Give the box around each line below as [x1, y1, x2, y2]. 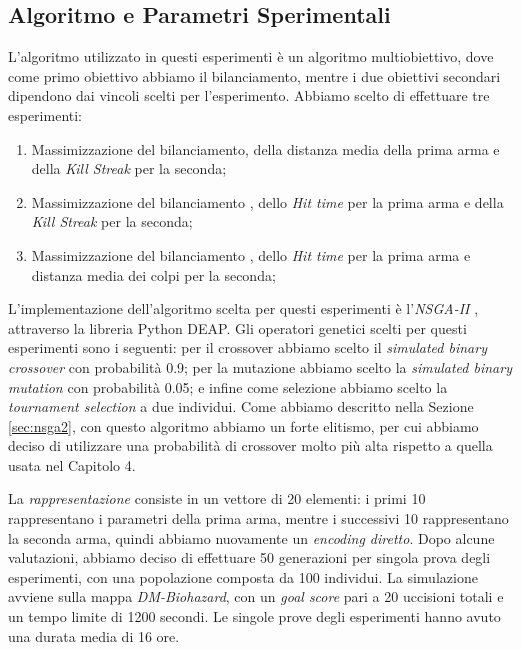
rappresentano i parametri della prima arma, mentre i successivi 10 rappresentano [8, 508, 509, 529]
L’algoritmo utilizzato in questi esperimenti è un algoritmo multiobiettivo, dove [8, 46, 494, 67]
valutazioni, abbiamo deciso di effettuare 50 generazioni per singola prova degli [8, 547, 491, 568]
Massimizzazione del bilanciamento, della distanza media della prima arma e [31, 138, 500, 159]
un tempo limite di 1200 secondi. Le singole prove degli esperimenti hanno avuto [8, 606, 501, 627]
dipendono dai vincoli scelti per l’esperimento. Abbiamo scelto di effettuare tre [8, 85, 490, 106]
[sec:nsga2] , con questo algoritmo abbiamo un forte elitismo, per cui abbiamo [8, 415, 479, 436]
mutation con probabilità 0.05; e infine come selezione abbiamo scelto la [8, 376, 448, 397]
